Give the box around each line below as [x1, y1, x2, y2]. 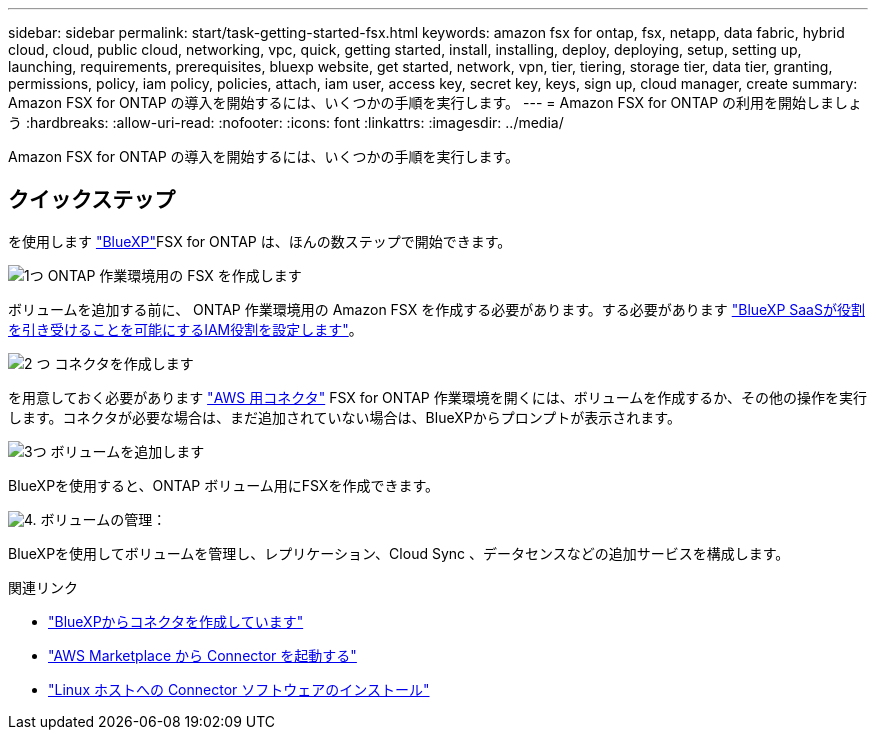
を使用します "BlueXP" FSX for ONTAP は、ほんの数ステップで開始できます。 [8, 232, 512, 250]
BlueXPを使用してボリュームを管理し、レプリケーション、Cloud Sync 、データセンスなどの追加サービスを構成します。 [8, 544, 790, 562]
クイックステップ [8, 187, 176, 213]
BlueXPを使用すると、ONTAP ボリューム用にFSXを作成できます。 [8, 476, 440, 494]
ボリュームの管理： [40, 510, 167, 528]
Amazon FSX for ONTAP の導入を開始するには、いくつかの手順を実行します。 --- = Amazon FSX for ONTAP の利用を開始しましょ [8, 94, 863, 111]
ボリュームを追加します [50, 442, 205, 460]
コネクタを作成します [54, 354, 194, 372]
